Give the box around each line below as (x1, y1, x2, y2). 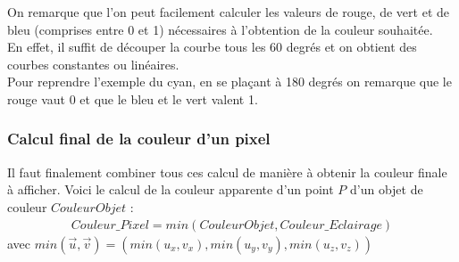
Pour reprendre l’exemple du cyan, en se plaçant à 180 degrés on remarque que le (7, 72, 452, 91)
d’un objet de (350, 180, 423, 199)
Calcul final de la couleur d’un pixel (7, 127, 271, 150)
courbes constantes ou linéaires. (7, 54, 179, 73)
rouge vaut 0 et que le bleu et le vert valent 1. (7, 89, 258, 108)
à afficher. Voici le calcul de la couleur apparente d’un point (7, 180, 334, 199)
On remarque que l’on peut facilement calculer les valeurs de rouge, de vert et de (7, 3, 450, 20)
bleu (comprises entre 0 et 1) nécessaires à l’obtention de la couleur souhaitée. (7, 20, 433, 38)
